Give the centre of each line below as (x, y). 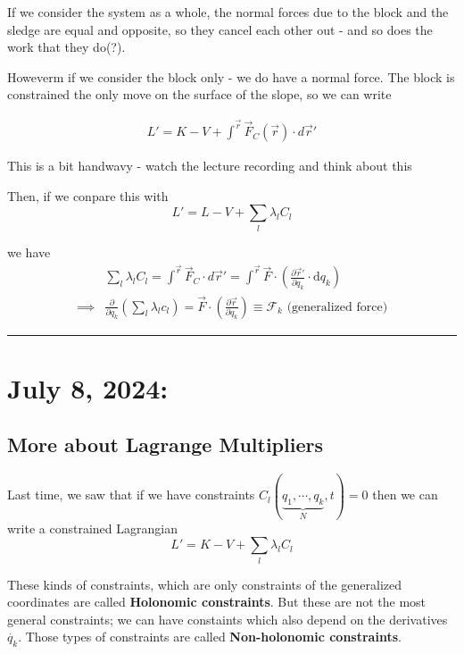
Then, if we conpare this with (88, 195)
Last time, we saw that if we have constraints (131, 495)
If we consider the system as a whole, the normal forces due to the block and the (228, 12)
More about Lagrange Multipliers (165, 444)
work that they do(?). (66, 47)
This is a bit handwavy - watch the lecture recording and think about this (210, 166)
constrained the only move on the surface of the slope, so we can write (199, 94)
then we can (405, 495)
